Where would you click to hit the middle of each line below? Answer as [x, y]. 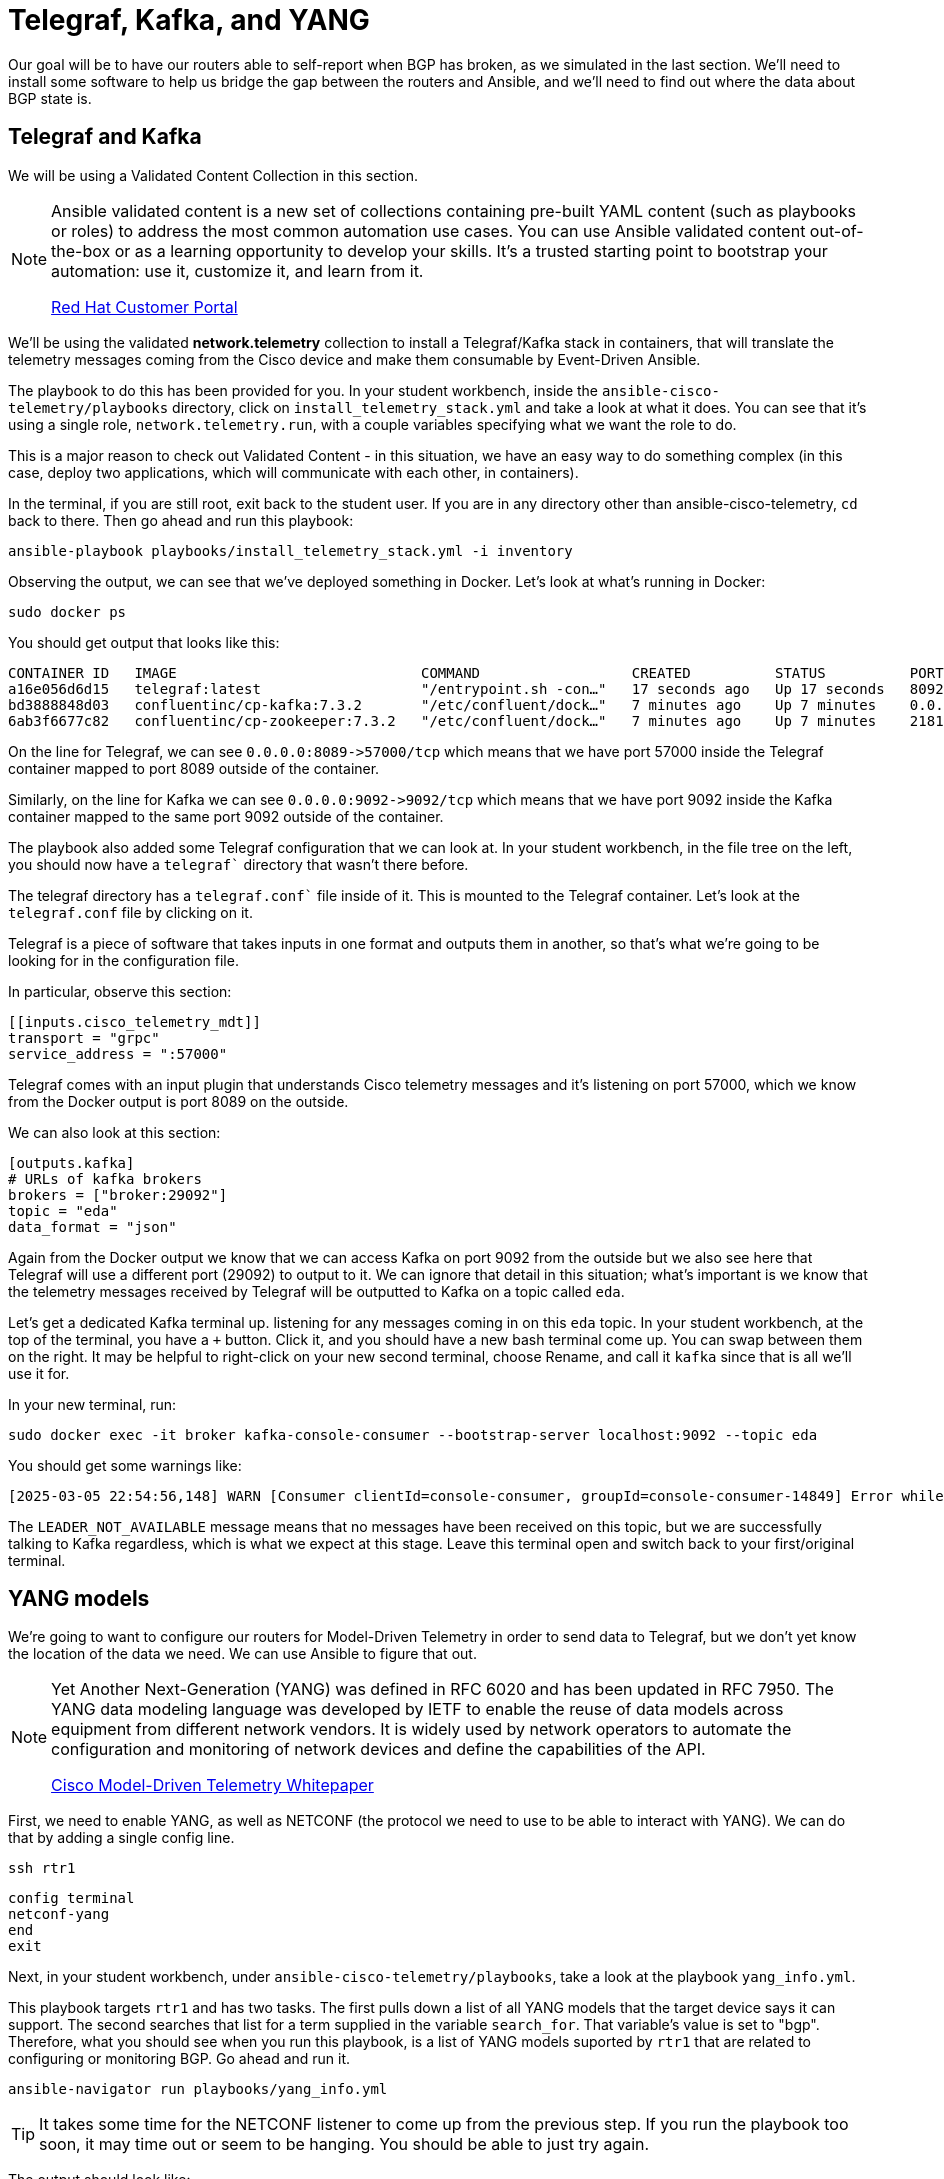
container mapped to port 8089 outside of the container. [194, 768]
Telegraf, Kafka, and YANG [189, 20]
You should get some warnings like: [125, 1465]
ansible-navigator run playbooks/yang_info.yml [198, 2089]
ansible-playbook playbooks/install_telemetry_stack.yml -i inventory [290, 550]
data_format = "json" [92, 1226]
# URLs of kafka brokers [105, 1178]
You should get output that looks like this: [144, 642]
